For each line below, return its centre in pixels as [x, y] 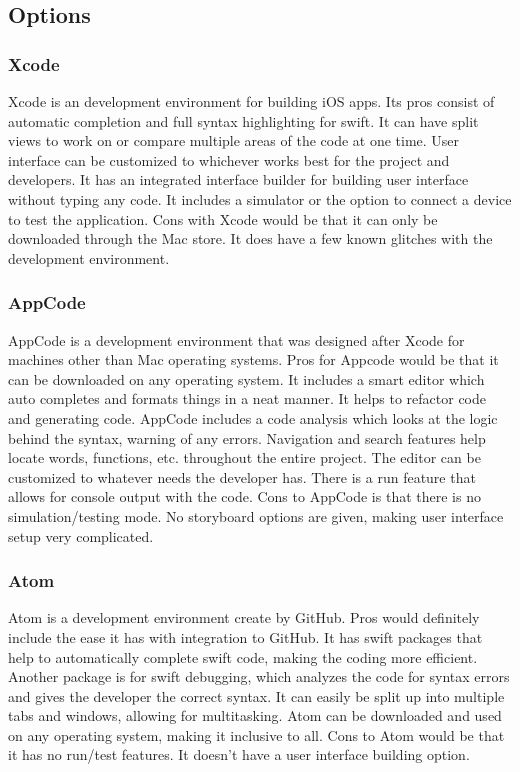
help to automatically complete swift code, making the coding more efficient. [243, 656]
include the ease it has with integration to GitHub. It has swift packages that [245, 636]
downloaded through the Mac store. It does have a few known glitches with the [250, 238]
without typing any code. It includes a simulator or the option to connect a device [260, 198]
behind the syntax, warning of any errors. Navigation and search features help [247, 437]
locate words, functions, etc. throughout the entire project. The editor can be [244, 457]
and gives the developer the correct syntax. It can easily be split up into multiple [256, 695]
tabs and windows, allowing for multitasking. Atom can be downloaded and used [255, 715]
